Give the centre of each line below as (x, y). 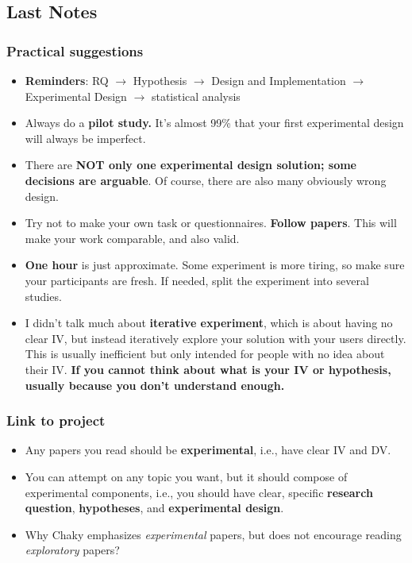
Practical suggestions (75, 50)
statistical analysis (196, 96)
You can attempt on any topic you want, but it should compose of (186, 476)
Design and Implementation (279, 80)
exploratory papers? (72, 550)
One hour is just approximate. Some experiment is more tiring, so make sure (215, 265)
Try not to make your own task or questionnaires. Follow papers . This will (211, 223)
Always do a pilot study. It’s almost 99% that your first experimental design (214, 123)
